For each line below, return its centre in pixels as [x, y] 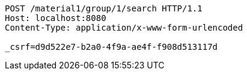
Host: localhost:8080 [56, 18]
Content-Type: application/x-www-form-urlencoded [124, 28]
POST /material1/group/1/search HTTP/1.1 [104, 8]
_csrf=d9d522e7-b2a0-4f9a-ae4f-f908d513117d [111, 47]
